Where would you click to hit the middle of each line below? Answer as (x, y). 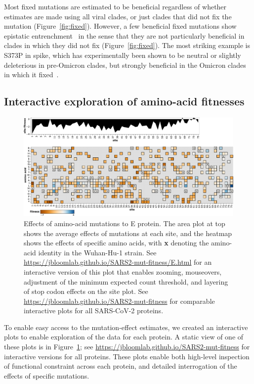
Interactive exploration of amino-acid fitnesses (124, 101)
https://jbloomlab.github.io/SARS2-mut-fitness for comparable (119, 301)
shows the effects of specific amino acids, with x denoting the (116, 243)
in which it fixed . (31, 74)
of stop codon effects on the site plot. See (86, 291)
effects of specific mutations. (47, 375)
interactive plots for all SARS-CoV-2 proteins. (94, 311)
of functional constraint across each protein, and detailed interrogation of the (121, 366)
